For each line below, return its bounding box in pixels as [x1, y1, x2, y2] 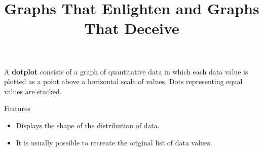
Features [4, 103, 30, 114]
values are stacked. [4, 86, 62, 96]
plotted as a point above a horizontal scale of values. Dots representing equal [4, 76, 243, 87]
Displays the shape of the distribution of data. [16, 120, 160, 130]
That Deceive [84, 18, 179, 39]
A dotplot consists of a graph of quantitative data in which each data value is [4, 66, 248, 77]
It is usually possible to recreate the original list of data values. [16, 137, 212, 147]
